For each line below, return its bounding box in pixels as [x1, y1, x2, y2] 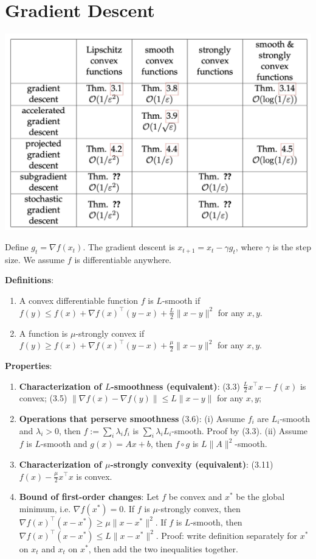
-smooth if [162, 294, 201, 307]
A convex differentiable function [19, 294, 139, 307]
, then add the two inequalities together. [88, 542, 238, 555]
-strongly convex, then [157, 502, 241, 515]
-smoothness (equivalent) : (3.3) [111, 379, 240, 392]
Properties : [5, 359, 52, 371]
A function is [19, 326, 68, 339]
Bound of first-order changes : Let [19, 490, 159, 503]
